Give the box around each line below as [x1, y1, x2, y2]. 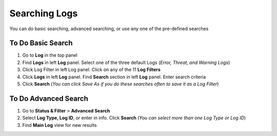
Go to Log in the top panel [22, 52, 78, 58]
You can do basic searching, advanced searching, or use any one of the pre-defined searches [9, 26, 209, 32]
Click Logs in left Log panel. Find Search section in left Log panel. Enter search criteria [22, 74, 206, 80]
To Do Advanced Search [9, 94, 88, 103]
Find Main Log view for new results [22, 122, 97, 128]
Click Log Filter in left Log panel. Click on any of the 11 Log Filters [22, 66, 161, 73]
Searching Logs [9, 8, 78, 19]
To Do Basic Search [9, 39, 73, 48]
